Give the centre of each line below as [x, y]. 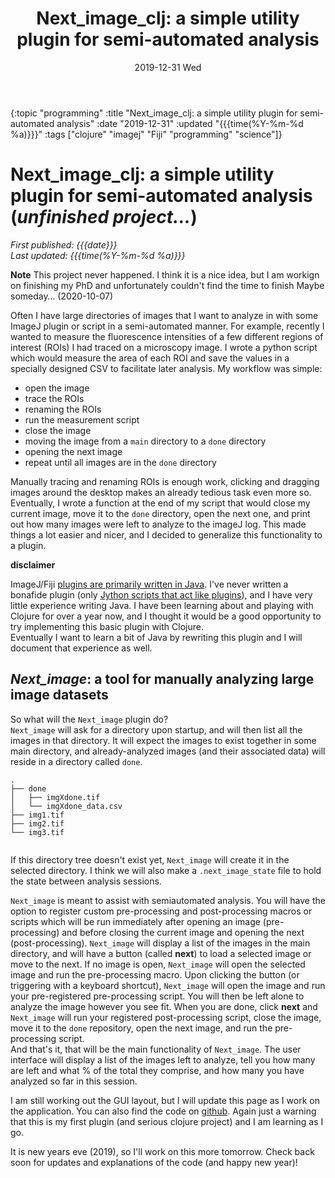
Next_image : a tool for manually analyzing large [162, 679]
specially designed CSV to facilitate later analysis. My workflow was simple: [166, 368]
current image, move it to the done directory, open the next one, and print [160, 513]
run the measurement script [82, 419]
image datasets [59, 695]
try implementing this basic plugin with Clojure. [107, 626]
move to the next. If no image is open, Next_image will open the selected [158, 964]
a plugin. [28, 545]
